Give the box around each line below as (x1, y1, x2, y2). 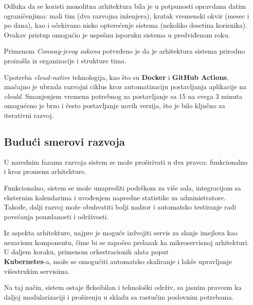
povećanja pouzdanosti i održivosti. (4, 211, 109, 221)
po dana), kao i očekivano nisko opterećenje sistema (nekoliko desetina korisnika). (4, 20, 248, 30)
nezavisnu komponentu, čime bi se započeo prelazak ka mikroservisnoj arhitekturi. (4, 237, 249, 247)
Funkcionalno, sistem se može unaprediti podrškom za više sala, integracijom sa (4, 182, 241, 192)
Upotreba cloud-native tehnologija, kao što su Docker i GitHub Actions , (4, 72, 229, 82)
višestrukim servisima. (4, 266, 70, 276)
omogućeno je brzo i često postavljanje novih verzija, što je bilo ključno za (4, 100, 225, 111)
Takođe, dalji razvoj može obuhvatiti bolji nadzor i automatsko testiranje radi (4, 202, 236, 212)
